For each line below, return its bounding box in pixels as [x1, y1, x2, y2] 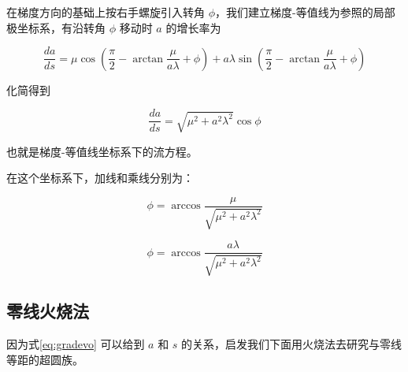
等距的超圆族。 [6, 351, 83, 367]
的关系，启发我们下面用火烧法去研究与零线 [181, 335, 402, 352]
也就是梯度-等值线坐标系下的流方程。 [6, 143, 198, 159]
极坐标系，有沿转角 [6, 19, 106, 35]
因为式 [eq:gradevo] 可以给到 [6, 335, 145, 352]
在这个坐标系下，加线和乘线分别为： [6, 169, 194, 186]
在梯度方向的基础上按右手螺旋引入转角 [6, 4, 205, 20]
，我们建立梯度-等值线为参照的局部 [215, 4, 395, 20]
